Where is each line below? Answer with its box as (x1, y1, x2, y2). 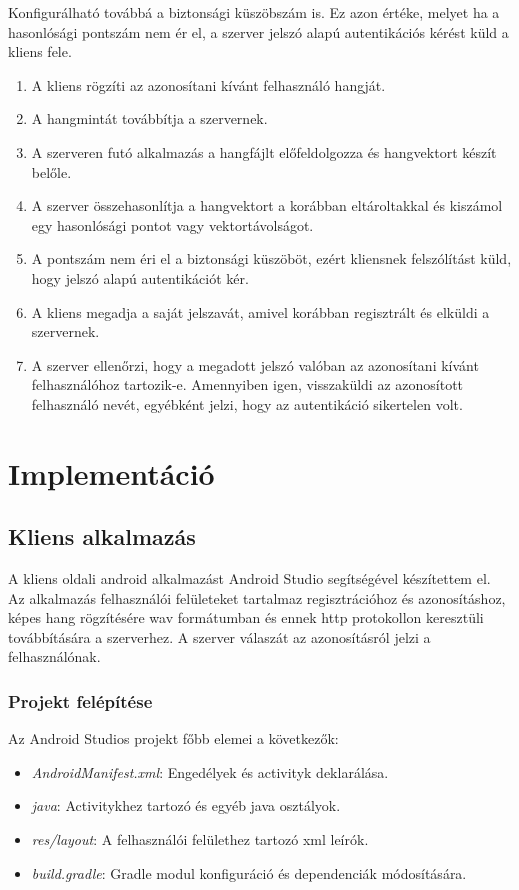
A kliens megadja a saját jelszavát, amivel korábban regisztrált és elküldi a (31, 301, 490, 322)
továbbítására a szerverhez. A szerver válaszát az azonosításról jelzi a (8, 626, 431, 647)
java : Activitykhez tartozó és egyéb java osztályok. (31, 795, 341, 816)
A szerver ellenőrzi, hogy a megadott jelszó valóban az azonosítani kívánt (31, 354, 479, 375)
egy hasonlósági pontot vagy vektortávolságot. (31, 214, 314, 235)
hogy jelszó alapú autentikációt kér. (31, 267, 249, 288)
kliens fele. (8, 41, 72, 62)
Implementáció (8, 452, 215, 493)
